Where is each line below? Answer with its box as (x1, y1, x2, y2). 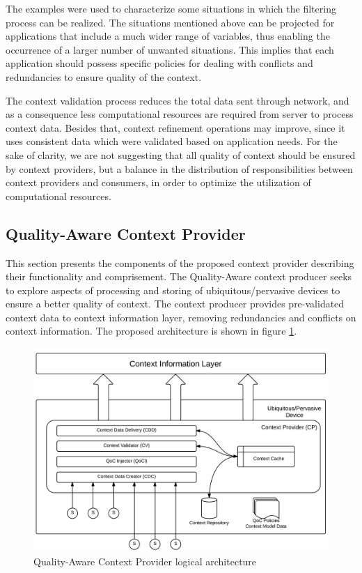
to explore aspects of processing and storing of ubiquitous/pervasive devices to (6, 282, 340, 297)
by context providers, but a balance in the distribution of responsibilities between (6, 161, 353, 176)
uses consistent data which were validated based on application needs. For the (6, 134, 338, 148)
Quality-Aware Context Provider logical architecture (33, 554, 257, 568)
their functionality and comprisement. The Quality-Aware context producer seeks (6, 269, 352, 284)
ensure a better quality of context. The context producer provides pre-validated (6, 296, 345, 311)
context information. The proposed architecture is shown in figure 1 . (6, 323, 297, 338)
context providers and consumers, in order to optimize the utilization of (6, 175, 311, 190)
